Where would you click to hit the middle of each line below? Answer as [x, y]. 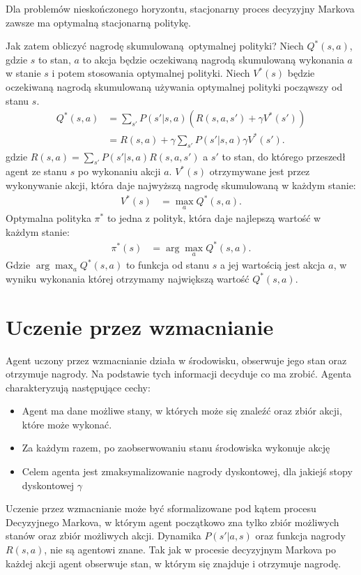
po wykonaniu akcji [119, 171]
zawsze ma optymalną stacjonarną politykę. [98, 22]
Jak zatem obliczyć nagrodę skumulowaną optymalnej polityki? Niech [155, 46]
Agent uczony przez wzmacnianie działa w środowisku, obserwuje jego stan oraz [176, 360]
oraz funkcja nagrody [300, 536]
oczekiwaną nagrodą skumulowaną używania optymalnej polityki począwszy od [174, 86]
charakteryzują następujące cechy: [78, 387]
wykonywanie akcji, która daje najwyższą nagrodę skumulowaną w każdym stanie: [181, 185]
